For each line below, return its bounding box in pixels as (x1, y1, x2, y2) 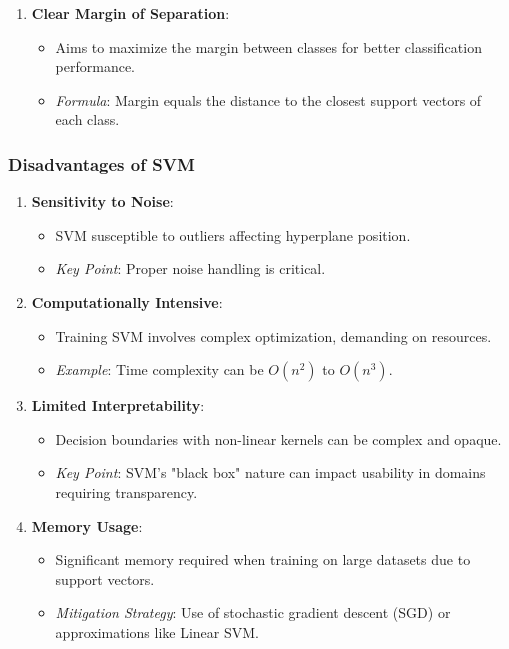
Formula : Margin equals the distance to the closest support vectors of (55, 89, 482, 110)
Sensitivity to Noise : (31, 191, 174, 212)
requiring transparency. (55, 481, 198, 502)
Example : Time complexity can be (55, 359, 264, 380)
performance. (55, 56, 136, 77)
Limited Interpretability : (31, 395, 205, 416)
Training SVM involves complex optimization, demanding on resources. (55, 325, 492, 346)
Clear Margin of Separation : (31, 3, 230, 23)
